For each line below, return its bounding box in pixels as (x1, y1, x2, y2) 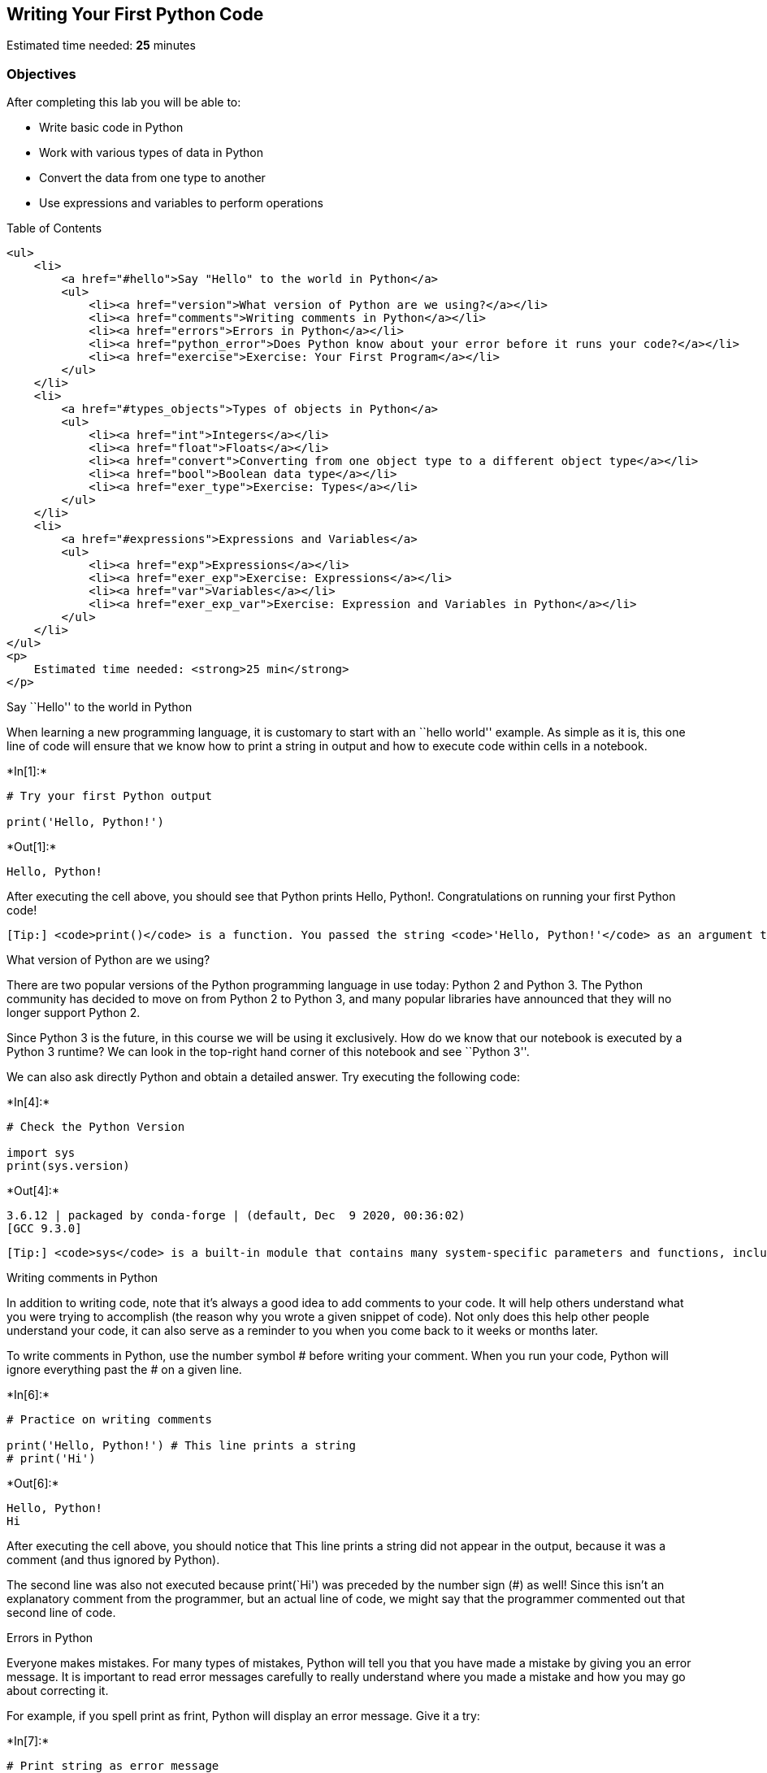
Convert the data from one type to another (39, 171, 266, 185)
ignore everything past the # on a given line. (6, 1362, 242, 1377)
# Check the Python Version (6, 1120, 185, 1134)
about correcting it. (6, 1684, 109, 1698)
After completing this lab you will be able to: (6, 95, 241, 110)
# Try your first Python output (6, 789, 212, 803)
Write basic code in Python (39, 120, 184, 135)
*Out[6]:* (6, 1476, 59, 1491)
